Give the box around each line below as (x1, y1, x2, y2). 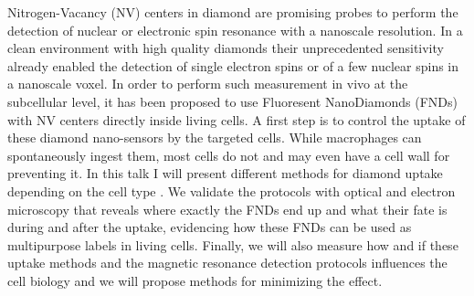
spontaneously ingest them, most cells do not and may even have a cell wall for (7, 145, 450, 164)
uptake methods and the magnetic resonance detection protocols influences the (7, 253, 448, 272)
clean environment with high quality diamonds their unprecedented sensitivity (7, 38, 444, 58)
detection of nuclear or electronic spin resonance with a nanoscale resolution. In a (7, 20, 463, 39)
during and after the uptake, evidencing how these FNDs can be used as (7, 217, 412, 237)
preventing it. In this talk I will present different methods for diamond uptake (7, 164, 443, 183)
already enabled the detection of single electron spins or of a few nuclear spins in (7, 56, 459, 75)
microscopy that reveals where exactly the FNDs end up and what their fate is (7, 199, 448, 218)
